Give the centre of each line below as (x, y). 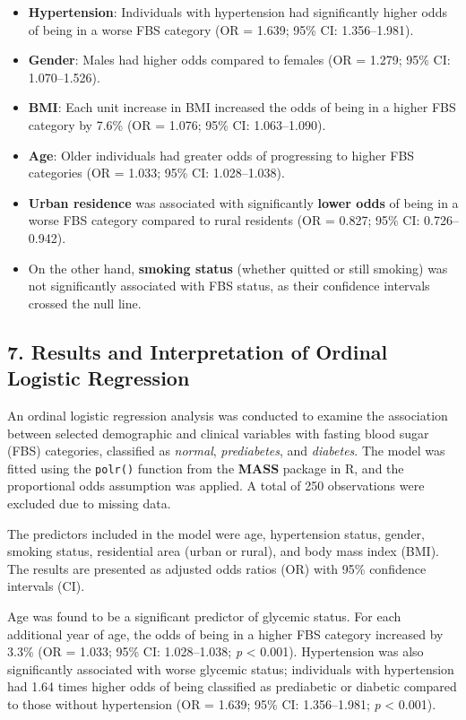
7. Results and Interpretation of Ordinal (198, 351)
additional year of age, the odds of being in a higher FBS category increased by (225, 633)
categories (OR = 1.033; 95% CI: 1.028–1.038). (156, 173)
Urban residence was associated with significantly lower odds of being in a (243, 202)
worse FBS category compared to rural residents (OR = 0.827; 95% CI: (224, 220)
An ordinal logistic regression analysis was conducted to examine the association (228, 415)
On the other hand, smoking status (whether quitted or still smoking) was (238, 268)
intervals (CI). (46, 586)
